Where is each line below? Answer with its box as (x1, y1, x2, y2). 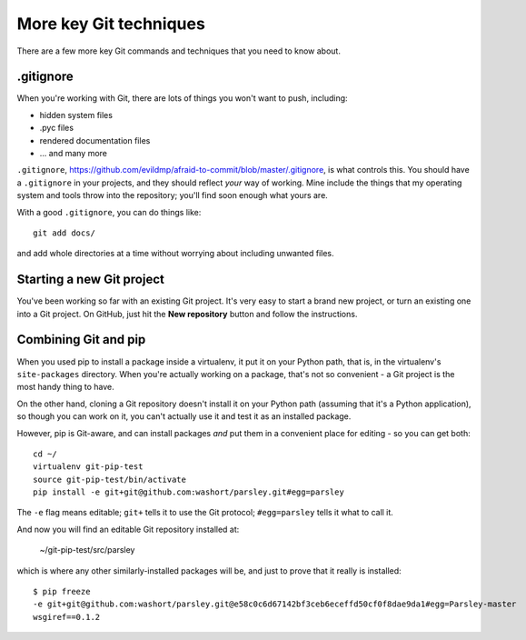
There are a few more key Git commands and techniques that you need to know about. (16, 45, 341, 56)
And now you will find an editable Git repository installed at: (16, 524, 240, 535)
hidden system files (39, 109, 114, 120)
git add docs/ (33, 227, 95, 238)
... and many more (39, 148, 108, 159)
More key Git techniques (16, 14, 206, 34)
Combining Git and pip (16, 332, 146, 347)
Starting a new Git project (16, 272, 165, 287)
